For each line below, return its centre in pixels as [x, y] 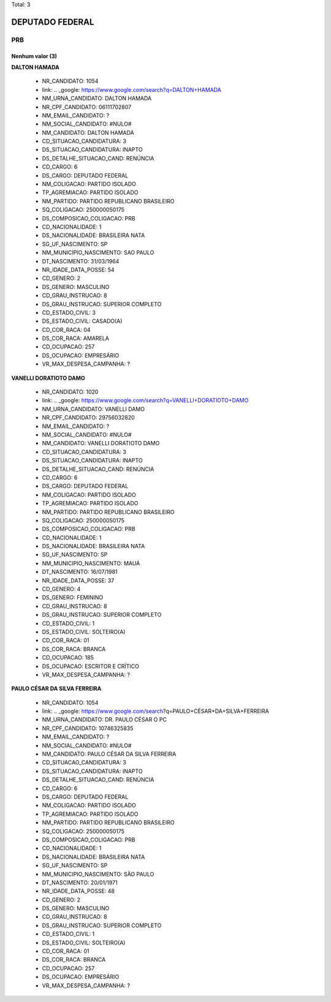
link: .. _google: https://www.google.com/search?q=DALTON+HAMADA [132, 89]
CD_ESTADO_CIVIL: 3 [69, 312]
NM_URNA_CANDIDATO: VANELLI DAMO [93, 409]
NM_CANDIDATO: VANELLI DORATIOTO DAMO [101, 443]
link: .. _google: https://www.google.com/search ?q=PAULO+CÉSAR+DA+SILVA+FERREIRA [155, 711]
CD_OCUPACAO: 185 [68, 658]
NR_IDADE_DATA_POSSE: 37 [78, 580]
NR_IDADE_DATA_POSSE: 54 [78, 269]
